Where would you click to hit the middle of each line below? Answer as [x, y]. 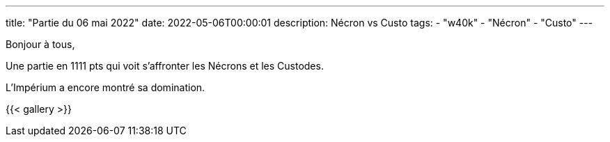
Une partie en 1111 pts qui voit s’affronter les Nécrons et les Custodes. [165, 66]
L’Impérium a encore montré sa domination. [105, 87]
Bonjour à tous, [40, 44]
